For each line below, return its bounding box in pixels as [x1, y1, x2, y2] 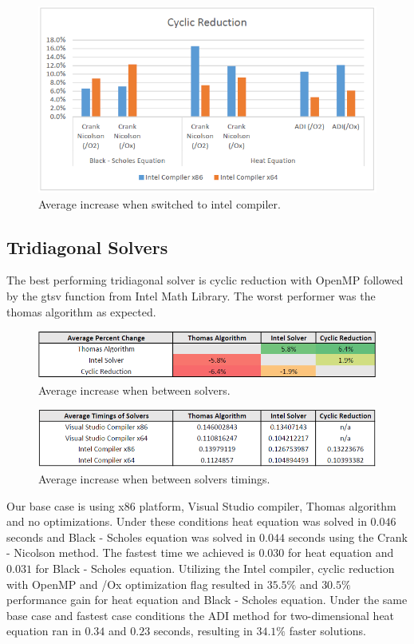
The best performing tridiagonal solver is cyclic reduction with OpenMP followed [6, 272, 404, 288]
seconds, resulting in [153, 622, 253, 639]
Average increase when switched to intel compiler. [38, 195, 281, 212]
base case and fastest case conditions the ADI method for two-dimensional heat [6, 606, 395, 623]
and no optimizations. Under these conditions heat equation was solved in [6, 513, 367, 530]
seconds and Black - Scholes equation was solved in [6, 528, 256, 545]
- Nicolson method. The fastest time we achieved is [6, 544, 255, 561]
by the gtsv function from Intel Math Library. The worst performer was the [6, 288, 376, 304]
